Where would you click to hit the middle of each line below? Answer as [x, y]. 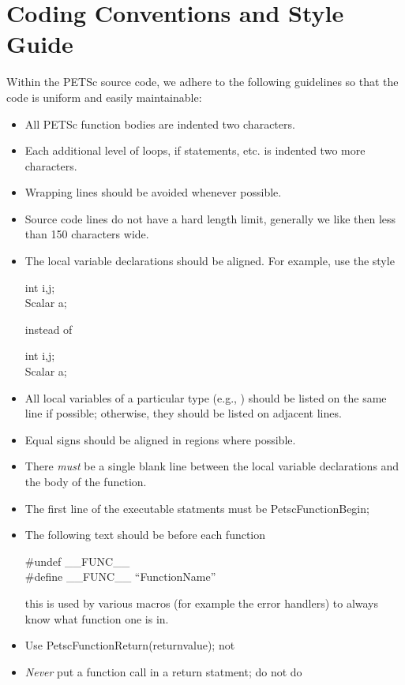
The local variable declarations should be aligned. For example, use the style [210, 261]
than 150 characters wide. [87, 234]
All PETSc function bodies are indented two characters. [160, 124]
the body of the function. [86, 481]
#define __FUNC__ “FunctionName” [120, 576]
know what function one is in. [97, 618]
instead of [49, 329]
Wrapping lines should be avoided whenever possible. [153, 192]
